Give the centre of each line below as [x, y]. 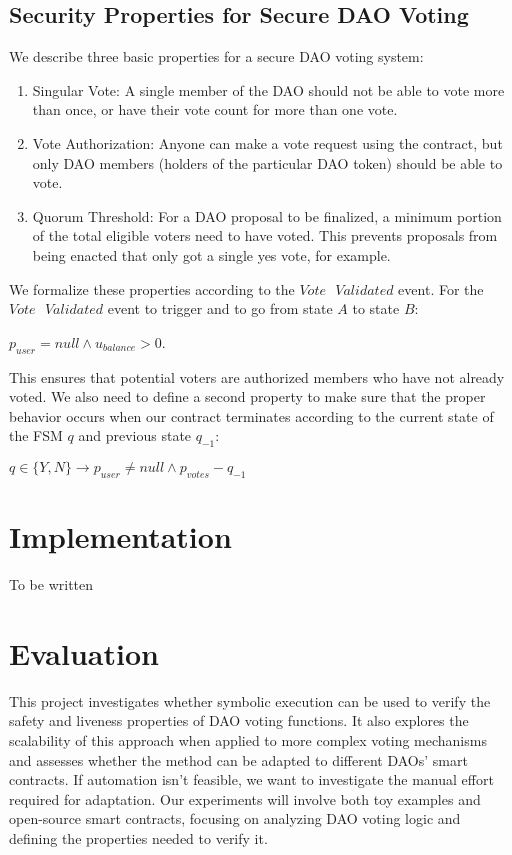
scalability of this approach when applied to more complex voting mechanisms [248, 739]
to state [376, 308]
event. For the [441, 288]
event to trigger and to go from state [220, 308]
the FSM [36, 435]
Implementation [120, 536]
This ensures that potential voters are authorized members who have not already [257, 376]
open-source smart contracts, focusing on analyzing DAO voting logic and [235, 818]
